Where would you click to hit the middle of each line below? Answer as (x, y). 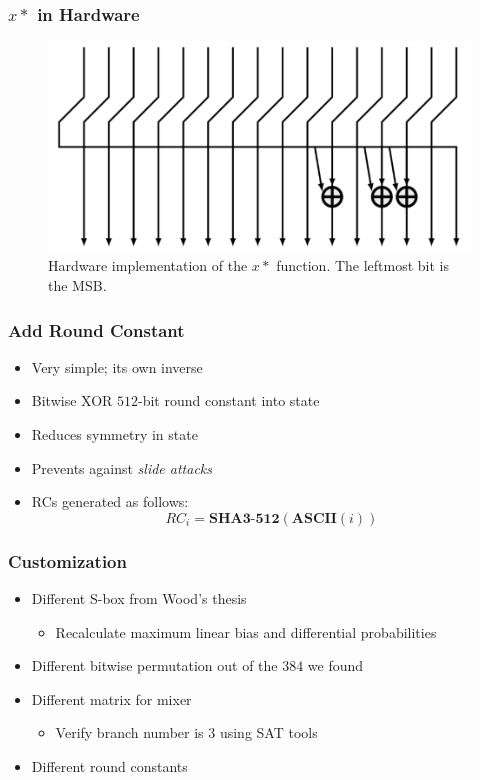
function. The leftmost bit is (363, 265)
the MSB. (77, 285)
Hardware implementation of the (148, 265)
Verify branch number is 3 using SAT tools (186, 732)
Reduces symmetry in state (114, 434)
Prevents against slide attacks (122, 467)
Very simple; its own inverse (117, 366)
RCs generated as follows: (110, 501)
